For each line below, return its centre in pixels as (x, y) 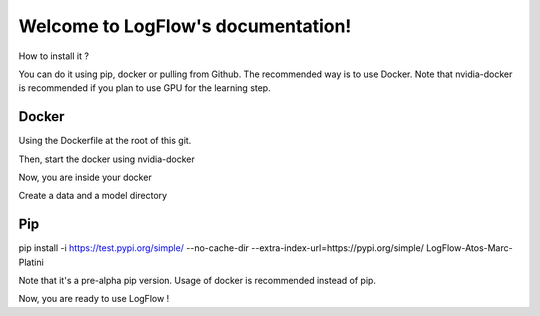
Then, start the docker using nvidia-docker (106, 159)
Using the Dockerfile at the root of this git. (105, 141)
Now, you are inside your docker (85, 177)
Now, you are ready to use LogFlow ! (94, 299)
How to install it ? (54, 56)
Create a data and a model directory (93, 196)
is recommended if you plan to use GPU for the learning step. (144, 88)
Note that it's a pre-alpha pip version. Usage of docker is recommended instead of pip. (197, 281)
